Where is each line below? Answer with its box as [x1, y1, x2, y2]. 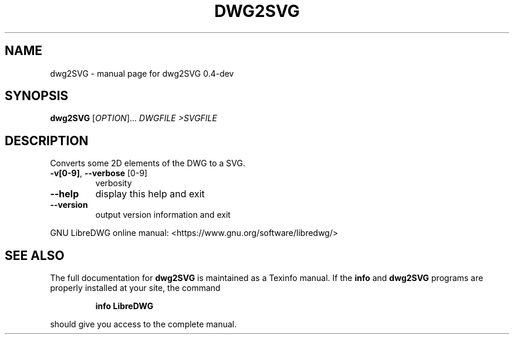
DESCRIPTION [5, 133, 89, 148]
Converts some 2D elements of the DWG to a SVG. [50, 158, 245, 169]
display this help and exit [95, 188, 205, 200]
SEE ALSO [5, 248, 65, 263]
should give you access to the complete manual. [50, 319, 237, 330]
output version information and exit [95, 210, 231, 220]
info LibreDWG [95, 301, 154, 311]
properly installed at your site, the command [50, 283, 221, 293]
